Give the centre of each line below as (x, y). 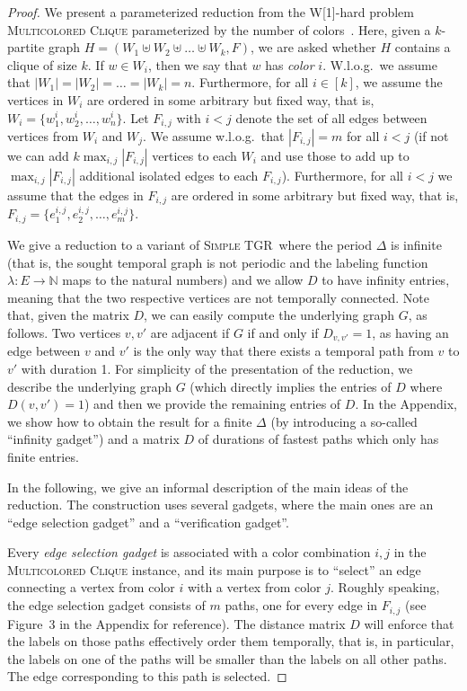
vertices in (35, 99)
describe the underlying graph (90, 386)
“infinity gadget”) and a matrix (93, 439)
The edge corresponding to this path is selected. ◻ (147, 676)
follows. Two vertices (64, 332)
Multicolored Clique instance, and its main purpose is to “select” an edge (214, 569)
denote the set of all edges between (331, 117)
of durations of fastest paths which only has (318, 439)
